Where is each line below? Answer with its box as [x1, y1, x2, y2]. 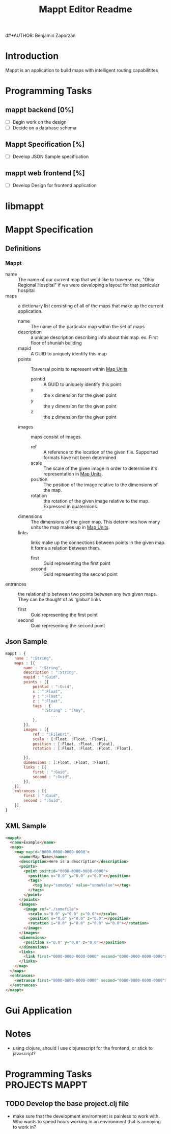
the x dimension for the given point [43, 392, 117, 398]
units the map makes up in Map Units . [31, 524, 110, 530]
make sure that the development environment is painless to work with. [12, 1113, 160, 1119]
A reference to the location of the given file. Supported [43, 449, 158, 456]
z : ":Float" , [32, 698, 63, 704]
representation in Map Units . [43, 471, 103, 477]
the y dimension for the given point [43, 403, 117, 410]
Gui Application [5, 1005, 72, 1016]
